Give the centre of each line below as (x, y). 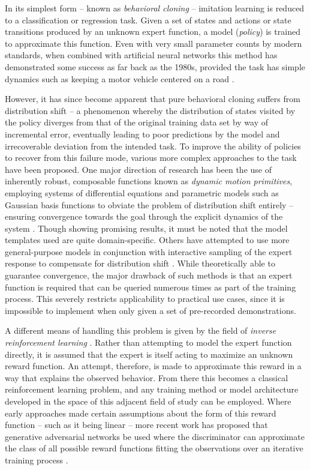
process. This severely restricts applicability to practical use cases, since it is (145, 299)
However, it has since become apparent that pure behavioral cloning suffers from (153, 99)
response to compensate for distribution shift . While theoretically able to (140, 263)
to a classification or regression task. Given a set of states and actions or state (148, 20)
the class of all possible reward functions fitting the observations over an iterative (154, 448)
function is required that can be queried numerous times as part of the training (151, 287)
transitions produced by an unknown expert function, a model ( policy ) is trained (153, 32)
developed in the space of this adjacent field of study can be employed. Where (148, 401)
